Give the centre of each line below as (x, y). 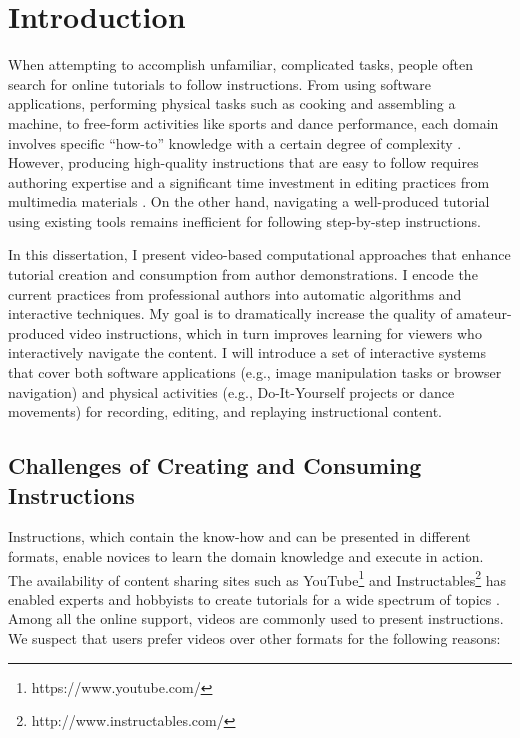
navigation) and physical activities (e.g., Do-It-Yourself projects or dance (231, 391)
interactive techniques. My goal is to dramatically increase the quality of (230, 313)
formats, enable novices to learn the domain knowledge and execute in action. (246, 556)
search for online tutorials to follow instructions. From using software (219, 83)
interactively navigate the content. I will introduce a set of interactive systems (247, 352)
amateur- (484, 313)
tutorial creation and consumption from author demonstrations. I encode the (243, 274)
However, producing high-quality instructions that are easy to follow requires (243, 162)
